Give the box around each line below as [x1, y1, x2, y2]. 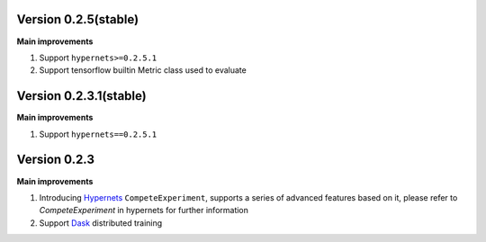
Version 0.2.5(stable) [16, 12, 139, 27]
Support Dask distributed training [39, 217, 163, 229]
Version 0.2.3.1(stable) [16, 88, 148, 103]
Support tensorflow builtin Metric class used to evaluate [39, 65, 247, 76]
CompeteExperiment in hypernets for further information [39, 205, 249, 216]
